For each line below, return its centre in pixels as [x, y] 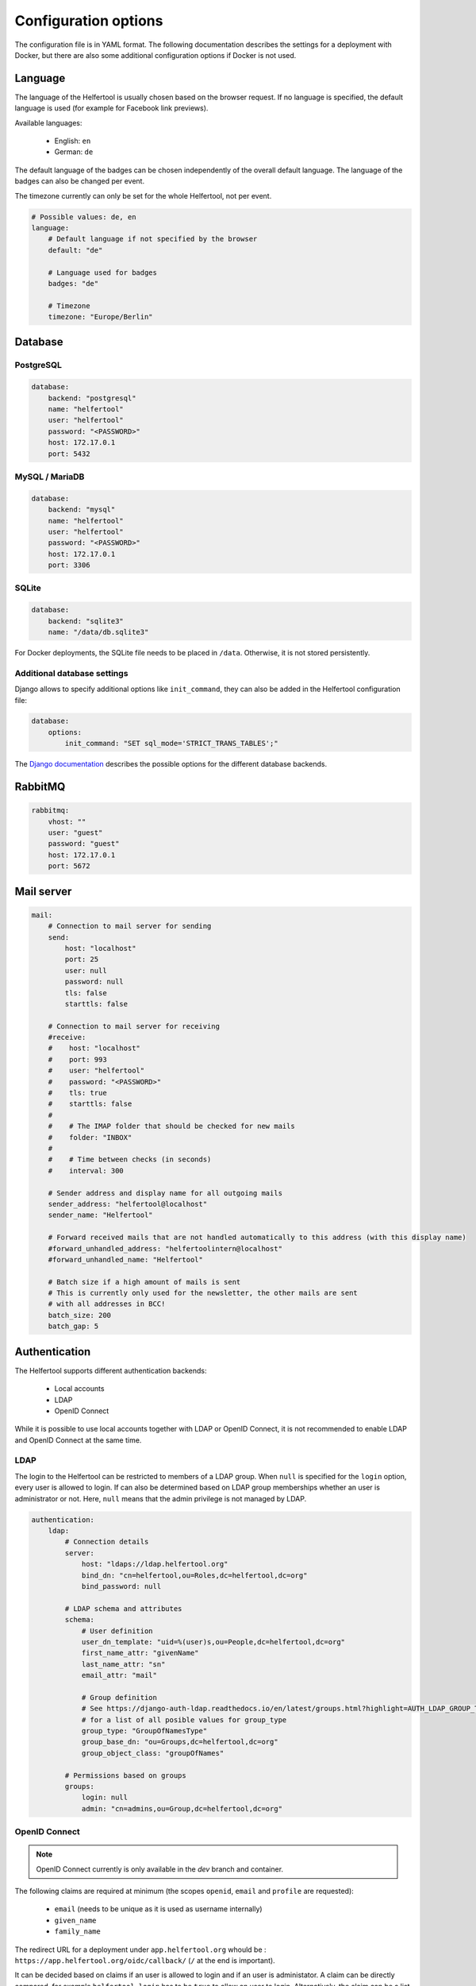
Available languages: [48, 122]
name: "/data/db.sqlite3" [98, 632]
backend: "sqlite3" [86, 621]
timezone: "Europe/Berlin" [101, 317]
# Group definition [119, 1697]
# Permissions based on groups [125, 1775]
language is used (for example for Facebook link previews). [111, 108]
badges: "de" [73, 283]
